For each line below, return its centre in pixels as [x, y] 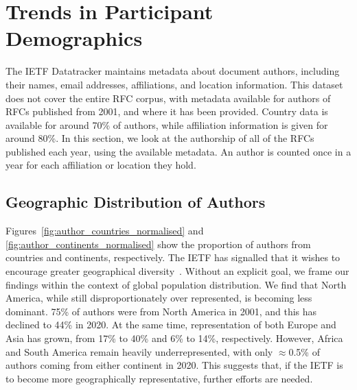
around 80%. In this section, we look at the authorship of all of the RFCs [160, 138]
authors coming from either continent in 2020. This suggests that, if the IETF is [174, 365]
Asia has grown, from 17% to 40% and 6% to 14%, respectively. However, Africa [174, 338]
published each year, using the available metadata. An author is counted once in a [178, 151]
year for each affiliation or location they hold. [101, 165]
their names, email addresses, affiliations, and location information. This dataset [174, 84]
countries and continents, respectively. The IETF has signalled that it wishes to [173, 257]
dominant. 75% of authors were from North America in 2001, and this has [161, 311]
